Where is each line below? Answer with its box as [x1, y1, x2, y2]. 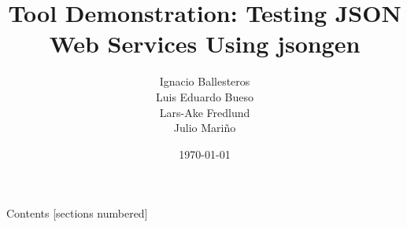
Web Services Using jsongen [49, 27, 361, 60]
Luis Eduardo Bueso [155, 88, 254, 104]
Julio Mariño [173, 119, 236, 136]
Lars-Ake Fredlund [159, 104, 250, 120]
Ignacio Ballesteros [159, 73, 250, 90]
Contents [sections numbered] [6, 205, 148, 222]
